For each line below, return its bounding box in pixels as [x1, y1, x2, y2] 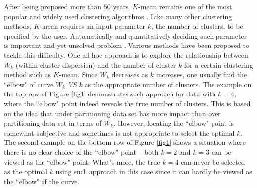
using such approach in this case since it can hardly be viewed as [55, 166, 252, 177]
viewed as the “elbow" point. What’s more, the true [4, 156, 160, 167]
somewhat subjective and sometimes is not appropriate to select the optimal [4, 127, 235, 138]
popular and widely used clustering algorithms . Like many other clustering [4, 11, 232, 21]
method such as [4, 69, 51, 80]
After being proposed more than [4, 1, 101, 11]
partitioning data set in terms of [4, 118, 102, 128]
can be [211, 146, 231, 157]
